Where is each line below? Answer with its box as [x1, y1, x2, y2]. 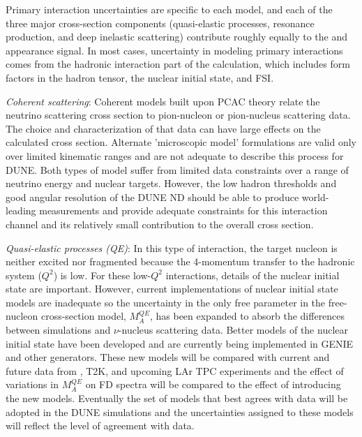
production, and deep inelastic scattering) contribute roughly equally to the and [6, 29, 347, 44]
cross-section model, [40, 309, 126, 323]
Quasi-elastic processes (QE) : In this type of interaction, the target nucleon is [6, 240, 338, 255]
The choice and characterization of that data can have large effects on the [6, 121, 321, 135]
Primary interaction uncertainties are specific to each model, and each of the [6, 2, 333, 16]
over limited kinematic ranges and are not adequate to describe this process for [6, 148, 344, 163]
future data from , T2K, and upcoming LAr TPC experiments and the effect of [6, 363, 344, 378]
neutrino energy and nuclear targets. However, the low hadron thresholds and [6, 176, 337, 191]
